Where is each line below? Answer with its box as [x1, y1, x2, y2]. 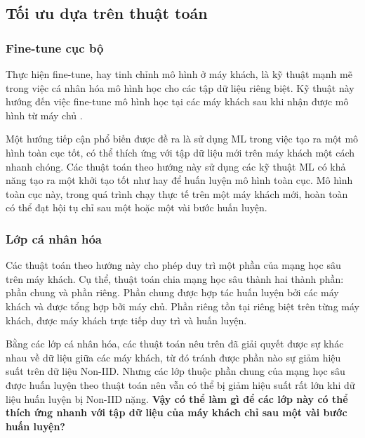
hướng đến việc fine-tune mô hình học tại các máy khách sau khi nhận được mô [6, 94, 349, 109]
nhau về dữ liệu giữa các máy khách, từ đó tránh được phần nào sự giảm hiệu [6, 350, 341, 364]
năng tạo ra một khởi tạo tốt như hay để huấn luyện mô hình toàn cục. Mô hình [6, 173, 353, 187]
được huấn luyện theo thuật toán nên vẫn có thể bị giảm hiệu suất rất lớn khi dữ [6, 377, 355, 392]
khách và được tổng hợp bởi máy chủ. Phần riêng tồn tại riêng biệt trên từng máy [6, 298, 359, 313]
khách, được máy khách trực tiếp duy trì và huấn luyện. [6, 312, 247, 327]
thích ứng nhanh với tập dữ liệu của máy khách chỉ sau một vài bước [6, 405, 347, 420]
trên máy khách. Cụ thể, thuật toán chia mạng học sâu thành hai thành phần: [6, 271, 344, 286]
